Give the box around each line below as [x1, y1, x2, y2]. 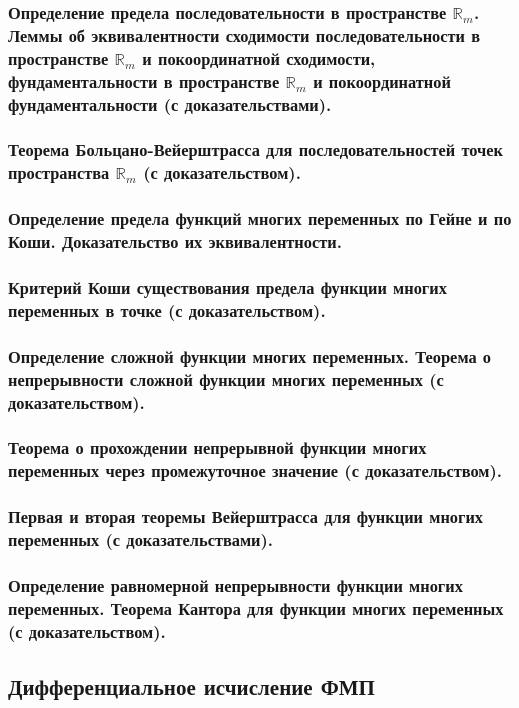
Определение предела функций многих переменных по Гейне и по [8, 206, 512, 231]
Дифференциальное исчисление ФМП [8, 671, 375, 702]
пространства [8, 160, 110, 185]
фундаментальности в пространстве [8, 68, 280, 93]
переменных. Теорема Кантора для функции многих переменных [8, 595, 504, 620]
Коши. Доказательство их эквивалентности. [8, 229, 342, 254]
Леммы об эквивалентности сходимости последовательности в [8, 22, 481, 47]
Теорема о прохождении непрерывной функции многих [8, 435, 427, 460]
